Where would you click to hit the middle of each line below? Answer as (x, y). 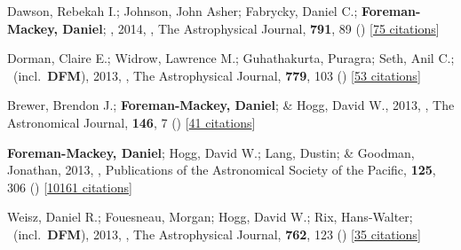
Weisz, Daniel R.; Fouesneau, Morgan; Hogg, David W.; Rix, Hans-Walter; (210, 217)
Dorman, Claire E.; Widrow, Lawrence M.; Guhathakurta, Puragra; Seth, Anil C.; (231, 58)
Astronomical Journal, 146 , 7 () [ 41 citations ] (131, 122)
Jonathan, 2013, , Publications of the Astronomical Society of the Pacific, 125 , (222, 170)
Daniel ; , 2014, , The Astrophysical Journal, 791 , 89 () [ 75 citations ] (251, 28)
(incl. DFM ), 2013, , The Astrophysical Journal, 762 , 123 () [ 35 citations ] (217, 234)
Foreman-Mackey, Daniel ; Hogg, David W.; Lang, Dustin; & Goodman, (211, 152)
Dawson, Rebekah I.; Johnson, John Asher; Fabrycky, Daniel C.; (183, 11)
